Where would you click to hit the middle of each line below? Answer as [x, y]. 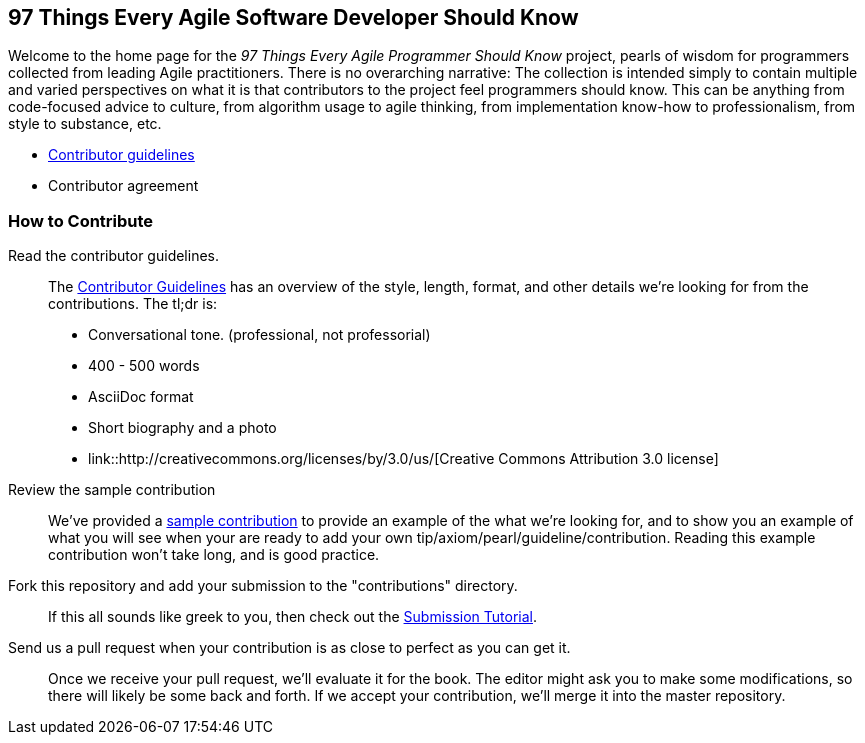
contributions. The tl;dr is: [133, 304]
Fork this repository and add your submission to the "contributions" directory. [263, 586]
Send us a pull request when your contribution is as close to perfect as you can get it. [289, 648]
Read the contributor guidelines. [113, 256]
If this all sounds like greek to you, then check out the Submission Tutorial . [293, 617]
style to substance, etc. [85, 124]
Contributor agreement [123, 186]
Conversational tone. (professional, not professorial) [259, 335]
